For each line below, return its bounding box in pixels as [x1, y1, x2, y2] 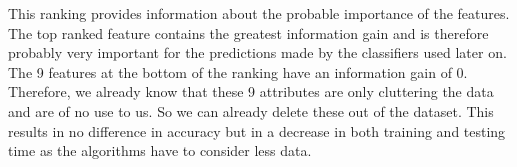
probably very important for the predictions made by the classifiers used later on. [8, 42, 507, 63]
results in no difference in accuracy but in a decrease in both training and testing [8, 120, 506, 141]
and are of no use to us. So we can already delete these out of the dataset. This [8, 100, 494, 121]
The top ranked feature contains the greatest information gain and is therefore [8, 22, 489, 43]
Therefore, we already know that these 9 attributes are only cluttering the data [8, 81, 494, 102]
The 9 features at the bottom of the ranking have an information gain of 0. [8, 61, 468, 82]
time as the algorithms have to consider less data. [8, 140, 312, 161]
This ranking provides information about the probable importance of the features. [8, 3, 510, 23]
